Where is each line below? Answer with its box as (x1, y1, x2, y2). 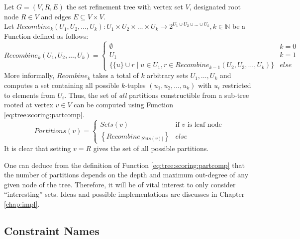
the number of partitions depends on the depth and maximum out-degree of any (4, 169, 249, 180)
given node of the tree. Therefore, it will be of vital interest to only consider (4, 179, 236, 189)
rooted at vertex (4, 99, 53, 110)
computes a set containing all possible (4, 80, 119, 90)
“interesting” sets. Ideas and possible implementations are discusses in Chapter (4, 189, 245, 199)
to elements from (4, 89, 55, 100)
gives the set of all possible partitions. (93, 143, 209, 153)
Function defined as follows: (4, 30, 89, 41)
